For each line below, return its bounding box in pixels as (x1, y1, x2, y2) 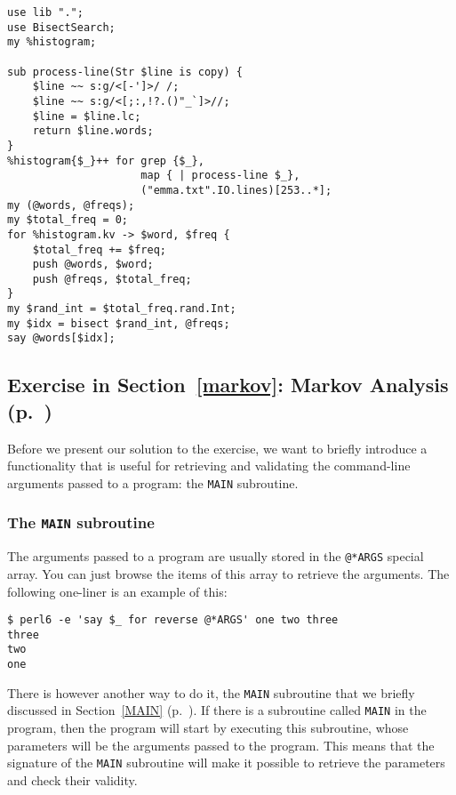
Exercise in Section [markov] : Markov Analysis (7, 371, 449, 398)
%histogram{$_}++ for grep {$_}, (7, 154, 204, 167)
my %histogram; (7, 36, 97, 49)
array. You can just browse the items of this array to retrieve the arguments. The (7, 564, 450, 582)
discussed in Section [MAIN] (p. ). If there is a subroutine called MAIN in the (7, 701, 427, 719)
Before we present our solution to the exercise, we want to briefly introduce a (7, 438, 428, 457)
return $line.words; (32, 124, 154, 138)
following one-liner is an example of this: (7, 582, 228, 600)
